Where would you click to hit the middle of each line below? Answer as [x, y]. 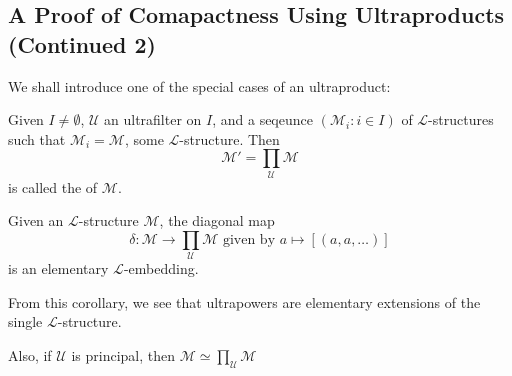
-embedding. [161, 268]
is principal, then [123, 355]
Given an [36, 220]
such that [37, 138]
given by [249, 239]
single [25, 321]
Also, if [30, 355]
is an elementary [58, 268]
